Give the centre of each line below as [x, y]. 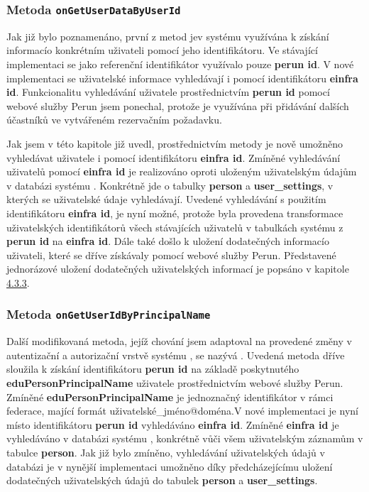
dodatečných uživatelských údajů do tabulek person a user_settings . [162, 480]
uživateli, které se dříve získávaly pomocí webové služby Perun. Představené [171, 255]
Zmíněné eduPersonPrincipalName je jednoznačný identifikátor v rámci [170, 397]
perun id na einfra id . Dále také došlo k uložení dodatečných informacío [168, 241]
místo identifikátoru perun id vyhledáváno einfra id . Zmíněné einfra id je [173, 424]
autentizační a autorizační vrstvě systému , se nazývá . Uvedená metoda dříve [176, 355]
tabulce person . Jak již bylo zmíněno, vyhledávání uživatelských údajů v [166, 452]
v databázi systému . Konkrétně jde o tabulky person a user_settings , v [170, 185]
